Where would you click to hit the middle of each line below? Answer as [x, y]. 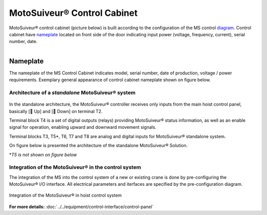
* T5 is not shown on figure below [43, 155]
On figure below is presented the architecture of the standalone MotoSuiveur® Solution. [98, 146]
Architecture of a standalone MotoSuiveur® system [72, 93]
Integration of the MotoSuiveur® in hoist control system [66, 195]
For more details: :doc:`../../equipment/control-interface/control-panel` [81, 207]
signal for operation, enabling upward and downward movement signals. [83, 127]
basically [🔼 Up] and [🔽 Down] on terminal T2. [56, 111]
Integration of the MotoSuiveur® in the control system [75, 167]
